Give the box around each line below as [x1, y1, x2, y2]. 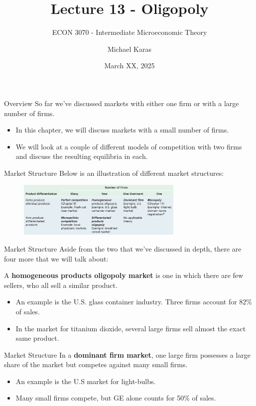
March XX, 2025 [104, 60, 155, 71]
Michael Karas [107, 43, 151, 54]
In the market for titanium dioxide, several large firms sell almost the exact [15, 323, 246, 333]
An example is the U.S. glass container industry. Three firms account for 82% [15, 296, 253, 307]
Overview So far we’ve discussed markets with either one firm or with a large [4, 98, 239, 108]
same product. [15, 333, 59, 343]
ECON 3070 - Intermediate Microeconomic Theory [52, 27, 207, 37]
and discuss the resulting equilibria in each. [15, 151, 148, 161]
